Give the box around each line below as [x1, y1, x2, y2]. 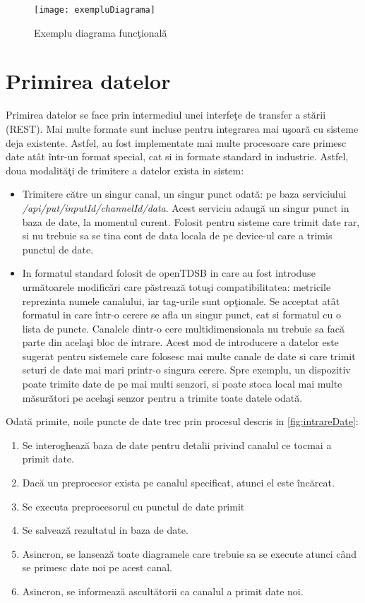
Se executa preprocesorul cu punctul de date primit [22, 498, 245, 513]
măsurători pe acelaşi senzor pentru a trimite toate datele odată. [22, 390, 303, 405]
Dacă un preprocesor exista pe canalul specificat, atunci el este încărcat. [22, 475, 335, 490]
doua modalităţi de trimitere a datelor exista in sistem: [6, 162, 244, 177]
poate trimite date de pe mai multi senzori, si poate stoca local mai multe [22, 376, 342, 391]
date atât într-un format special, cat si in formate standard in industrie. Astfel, [6, 149, 349, 164]
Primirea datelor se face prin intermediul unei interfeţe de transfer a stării [6, 107, 326, 122]
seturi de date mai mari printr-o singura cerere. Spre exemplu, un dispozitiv [22, 362, 351, 377]
